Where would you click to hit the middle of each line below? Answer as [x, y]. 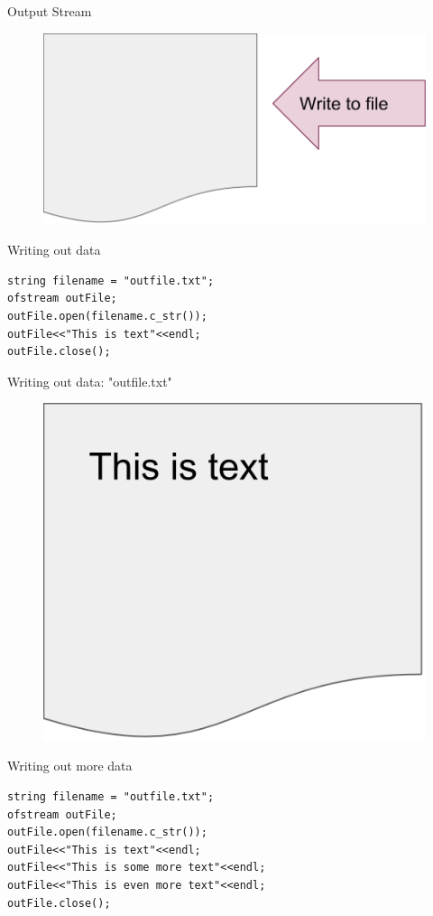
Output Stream [50, 11]
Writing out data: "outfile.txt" [90, 381]
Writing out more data [70, 766]
